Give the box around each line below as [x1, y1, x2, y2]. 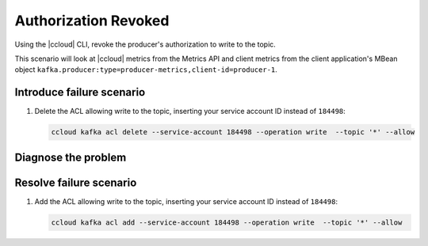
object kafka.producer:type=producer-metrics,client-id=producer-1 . [14, 65, 277, 74]
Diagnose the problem [14, 150, 127, 164]
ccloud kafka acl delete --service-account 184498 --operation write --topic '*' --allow [51, 127, 415, 137]
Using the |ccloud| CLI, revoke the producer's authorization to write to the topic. [14, 40, 277, 49]
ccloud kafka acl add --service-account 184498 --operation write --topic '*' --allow [51, 218, 403, 227]
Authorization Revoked [14, 12, 170, 29]
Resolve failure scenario [14, 176, 137, 189]
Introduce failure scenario [14, 85, 146, 99]
